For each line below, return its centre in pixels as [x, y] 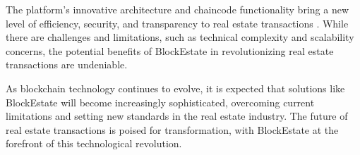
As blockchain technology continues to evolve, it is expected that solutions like [175, 88]
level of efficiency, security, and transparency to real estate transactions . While [177, 23]
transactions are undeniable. [67, 64]
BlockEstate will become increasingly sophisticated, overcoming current [160, 102]
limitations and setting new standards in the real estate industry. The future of [177, 116]
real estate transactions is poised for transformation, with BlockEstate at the [172, 129]
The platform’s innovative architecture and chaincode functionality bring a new [177, 9]
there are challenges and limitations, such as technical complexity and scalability [180, 37]
